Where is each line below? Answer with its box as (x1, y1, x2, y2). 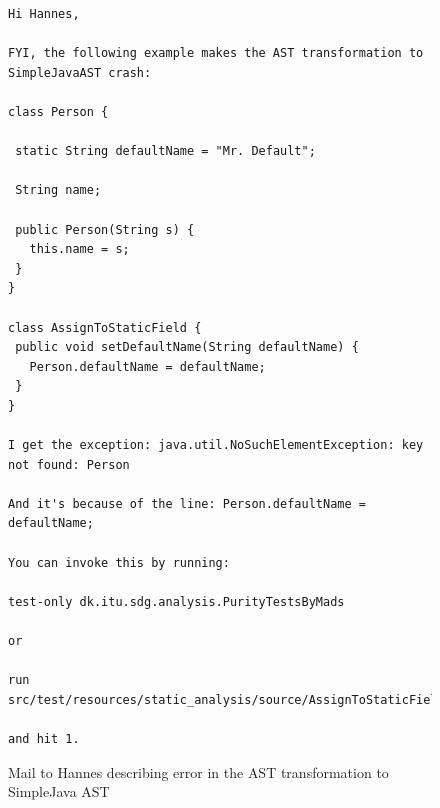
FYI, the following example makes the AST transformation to (8, 46, 424, 61)
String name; (15, 183, 102, 198)
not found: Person (8, 457, 130, 472)
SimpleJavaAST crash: (8, 65, 152, 80)
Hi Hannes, (8, 7, 80, 21)
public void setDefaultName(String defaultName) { (15, 340, 359, 355)
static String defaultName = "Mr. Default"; (15, 144, 316, 159)
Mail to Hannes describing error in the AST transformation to (8, 761, 389, 782)
